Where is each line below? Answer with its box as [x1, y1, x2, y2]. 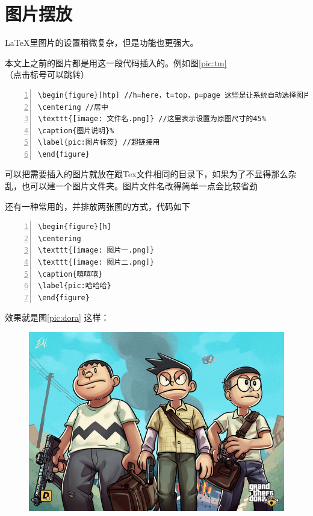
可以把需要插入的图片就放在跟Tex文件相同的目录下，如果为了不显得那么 [5, 168, 288, 180]
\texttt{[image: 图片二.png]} [38, 258, 155, 267]
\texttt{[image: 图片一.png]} [38, 246, 155, 255]
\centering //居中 [38, 102, 108, 112]
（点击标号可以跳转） [5, 68, 89, 81]
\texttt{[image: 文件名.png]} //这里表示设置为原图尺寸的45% [38, 115, 266, 124]
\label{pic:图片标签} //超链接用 [38, 138, 160, 147]
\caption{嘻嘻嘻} [38, 269, 103, 278]
